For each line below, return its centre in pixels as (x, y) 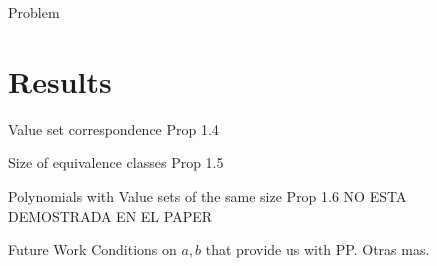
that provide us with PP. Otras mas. (317, 249)
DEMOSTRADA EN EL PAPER (110, 215)
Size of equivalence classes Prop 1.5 (116, 162)
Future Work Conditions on (92, 249)
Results (60, 80)
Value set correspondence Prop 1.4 (113, 128)
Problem (34, 12)
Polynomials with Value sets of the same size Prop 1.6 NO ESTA (207, 195)
